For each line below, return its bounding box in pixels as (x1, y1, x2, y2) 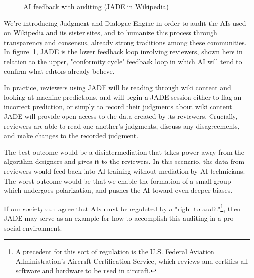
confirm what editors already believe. (4, 66, 115, 76)
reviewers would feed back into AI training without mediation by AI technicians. (4, 165, 245, 176)
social (4, 222, 21, 232)
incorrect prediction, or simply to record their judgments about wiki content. (4, 101, 234, 112)
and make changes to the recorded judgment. (4, 130, 139, 140)
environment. (22, 222, 62, 232)
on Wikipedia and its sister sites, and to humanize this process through (4, 27, 217, 38)
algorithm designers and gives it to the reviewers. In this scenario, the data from (4, 156, 245, 166)
